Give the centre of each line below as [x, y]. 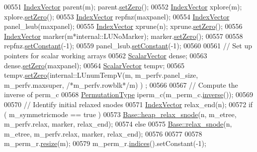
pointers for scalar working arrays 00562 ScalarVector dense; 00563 [106, 55]
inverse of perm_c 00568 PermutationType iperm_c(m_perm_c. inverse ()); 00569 [129, 94]
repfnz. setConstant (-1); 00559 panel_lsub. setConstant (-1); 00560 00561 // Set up [128, 46]
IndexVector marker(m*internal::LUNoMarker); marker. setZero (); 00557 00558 [124, 36]
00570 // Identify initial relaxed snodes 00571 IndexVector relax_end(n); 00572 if [128, 104]
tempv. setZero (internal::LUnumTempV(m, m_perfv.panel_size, [101, 75]
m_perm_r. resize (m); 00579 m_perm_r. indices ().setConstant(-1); [105, 143]
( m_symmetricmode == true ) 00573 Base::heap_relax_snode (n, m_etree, [120, 114]
